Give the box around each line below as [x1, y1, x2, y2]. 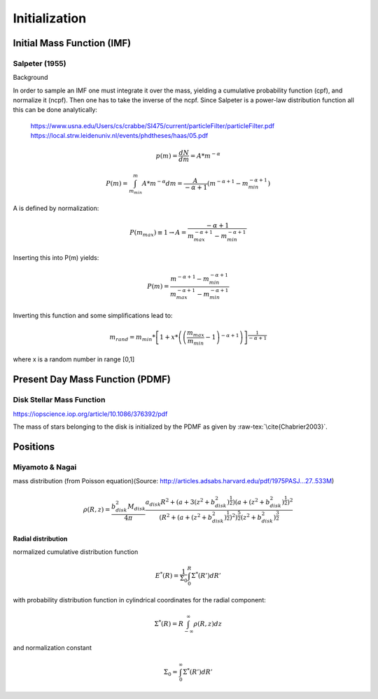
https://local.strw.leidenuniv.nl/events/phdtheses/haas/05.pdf [30, 132, 209, 140]
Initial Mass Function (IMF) [13, 37, 132, 49]
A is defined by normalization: [13, 204, 99, 213]
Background [13, 74, 48, 82]
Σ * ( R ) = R [154, 618, 184, 628]
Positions [13, 441, 55, 452]
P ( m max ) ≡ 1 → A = [129, 228, 187, 238]
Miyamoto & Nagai [13, 462, 77, 472]
